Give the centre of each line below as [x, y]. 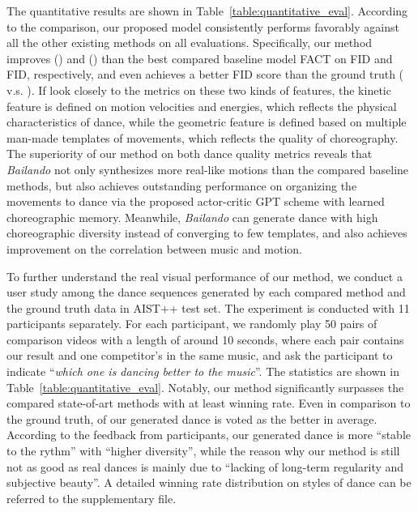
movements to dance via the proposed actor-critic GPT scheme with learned [196, 201]
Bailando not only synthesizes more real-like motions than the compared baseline [208, 169]
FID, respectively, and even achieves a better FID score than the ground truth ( [205, 74]
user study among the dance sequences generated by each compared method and [206, 292]
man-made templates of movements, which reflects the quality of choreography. [203, 137]
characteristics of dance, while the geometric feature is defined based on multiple [207, 122]
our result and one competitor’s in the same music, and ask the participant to [200, 355]
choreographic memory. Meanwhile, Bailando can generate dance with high [192, 217]
